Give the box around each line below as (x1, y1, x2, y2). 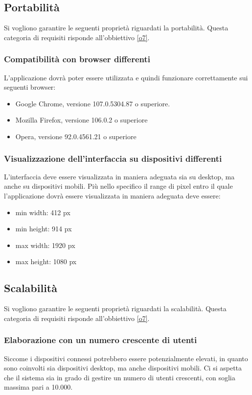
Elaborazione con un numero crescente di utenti (4, 334, 197, 346)
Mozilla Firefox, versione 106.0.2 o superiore (15, 115, 148, 125)
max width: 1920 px (15, 240, 75, 250)
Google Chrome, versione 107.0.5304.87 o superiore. (15, 98, 170, 108)
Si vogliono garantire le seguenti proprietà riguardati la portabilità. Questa (4, 23, 229, 33)
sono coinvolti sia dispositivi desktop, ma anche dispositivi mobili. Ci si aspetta (4, 363, 242, 373)
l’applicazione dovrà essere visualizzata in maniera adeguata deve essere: (4, 190, 221, 200)
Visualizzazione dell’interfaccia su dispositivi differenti (4, 152, 222, 164)
